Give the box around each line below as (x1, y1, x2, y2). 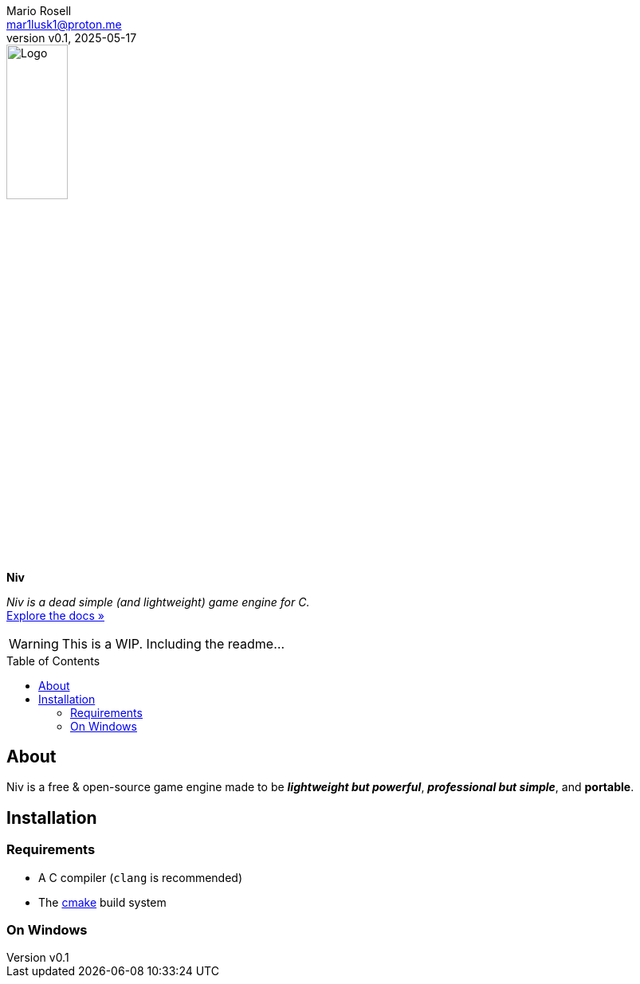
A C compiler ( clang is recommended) (38, 870, 243, 884)
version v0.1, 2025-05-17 (6, 31, 137, 45)
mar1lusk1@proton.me (6, 18, 122, 31)
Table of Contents (6, 653, 100, 668)
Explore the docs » (6, 608, 104, 622)
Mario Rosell (6, 4, 72, 18)
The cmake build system (38, 895, 167, 909)
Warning (9, 635, 59, 652)
